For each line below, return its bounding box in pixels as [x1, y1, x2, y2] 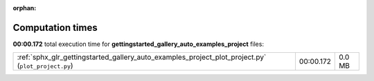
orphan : [12, 4, 37, 12]
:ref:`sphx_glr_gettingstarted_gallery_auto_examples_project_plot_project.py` [17, 52, 267, 62]
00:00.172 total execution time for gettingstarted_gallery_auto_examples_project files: [12, 40, 265, 48]
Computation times [12, 21, 98, 34]
